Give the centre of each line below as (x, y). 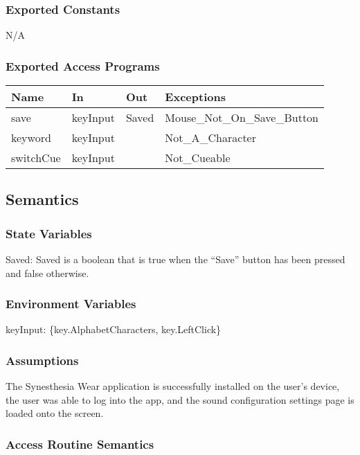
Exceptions (195, 97)
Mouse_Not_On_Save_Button (242, 118)
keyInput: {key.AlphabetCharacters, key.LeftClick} (114, 329)
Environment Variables (71, 304)
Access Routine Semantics (80, 444)
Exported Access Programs (83, 65)
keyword (31, 138)
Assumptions (42, 360)
